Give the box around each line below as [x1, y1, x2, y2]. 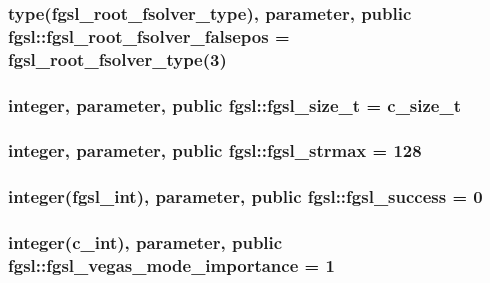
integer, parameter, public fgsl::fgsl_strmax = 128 [8, 138, 422, 163]
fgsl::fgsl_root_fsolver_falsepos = [8, 23, 290, 48]
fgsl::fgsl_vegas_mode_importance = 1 [8, 253, 335, 278]
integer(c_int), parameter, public [8, 230, 283, 255]
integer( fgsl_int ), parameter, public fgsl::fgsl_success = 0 [8, 184, 483, 209]
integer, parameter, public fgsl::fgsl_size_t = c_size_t [8, 92, 462, 117]
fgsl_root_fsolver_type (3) [8, 46, 227, 71]
